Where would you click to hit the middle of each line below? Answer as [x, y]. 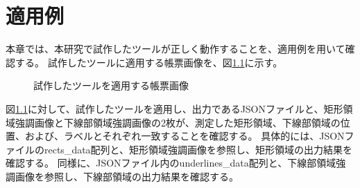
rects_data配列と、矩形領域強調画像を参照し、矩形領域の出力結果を [198, 149]
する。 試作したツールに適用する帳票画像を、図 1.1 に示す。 [149, 62]
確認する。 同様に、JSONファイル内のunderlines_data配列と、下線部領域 [171, 163]
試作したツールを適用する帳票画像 [111, 85]
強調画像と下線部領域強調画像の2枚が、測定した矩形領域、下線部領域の [178, 122]
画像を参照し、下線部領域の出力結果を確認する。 [127, 176]
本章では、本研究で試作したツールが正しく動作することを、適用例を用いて [175, 49]
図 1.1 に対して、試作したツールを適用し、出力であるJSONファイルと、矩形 [174, 108]
